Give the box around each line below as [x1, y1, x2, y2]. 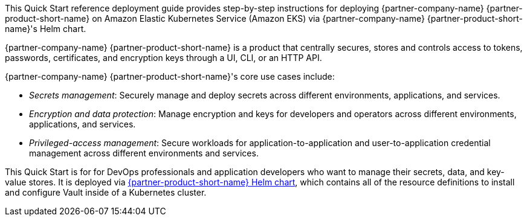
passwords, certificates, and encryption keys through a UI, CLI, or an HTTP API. [5, 53, 322, 63]
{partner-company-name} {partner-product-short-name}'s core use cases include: [5, 71, 335, 82]
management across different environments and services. [29, 148, 259, 158]
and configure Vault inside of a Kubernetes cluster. [5, 187, 207, 197]
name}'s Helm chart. [5, 24, 86, 34]
